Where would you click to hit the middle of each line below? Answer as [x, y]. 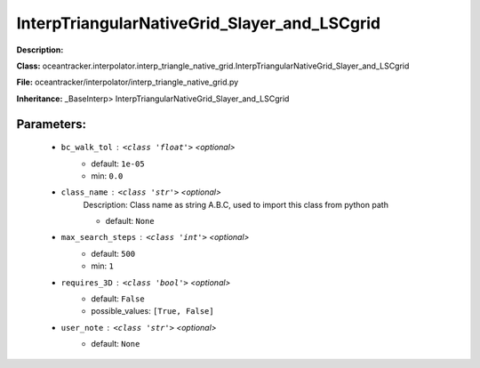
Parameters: [51, 124]
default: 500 [113, 253]
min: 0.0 [107, 176]
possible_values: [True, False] [152, 311]
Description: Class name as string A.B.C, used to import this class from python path [236, 204]
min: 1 [103, 266]
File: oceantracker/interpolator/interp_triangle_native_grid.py [128, 82]
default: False [118, 299]
